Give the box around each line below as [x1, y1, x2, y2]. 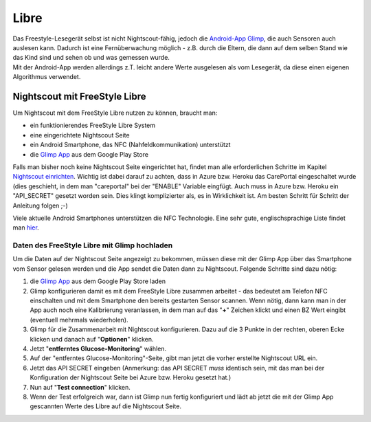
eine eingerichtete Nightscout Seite [30, 131, 130, 139]
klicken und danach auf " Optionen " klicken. [30, 335, 154, 343]
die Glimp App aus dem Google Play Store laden [30, 277, 166, 285]
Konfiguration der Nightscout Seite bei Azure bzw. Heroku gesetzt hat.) [30, 373, 232, 381]
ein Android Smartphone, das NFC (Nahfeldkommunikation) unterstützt [30, 141, 231, 149]
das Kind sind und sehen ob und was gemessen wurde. [12, 54, 170, 62]
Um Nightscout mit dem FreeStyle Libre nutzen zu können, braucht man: [12, 109, 218, 117]
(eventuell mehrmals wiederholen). [30, 315, 128, 324]
